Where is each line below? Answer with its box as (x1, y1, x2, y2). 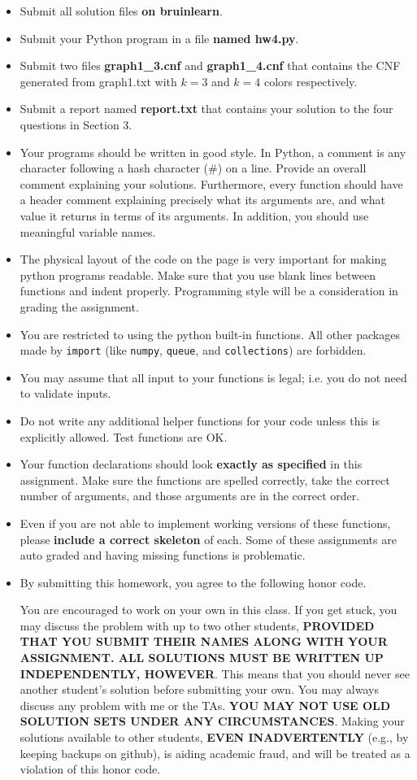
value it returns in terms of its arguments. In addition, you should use (20, 207, 369, 224)
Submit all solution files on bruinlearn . (20, 2, 223, 19)
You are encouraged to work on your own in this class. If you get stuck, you (20, 601, 397, 618)
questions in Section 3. (20, 115, 132, 133)
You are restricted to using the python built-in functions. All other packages (20, 325, 400, 342)
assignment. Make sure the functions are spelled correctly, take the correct (20, 471, 390, 488)
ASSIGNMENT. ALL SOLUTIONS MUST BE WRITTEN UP (20, 649, 384, 666)
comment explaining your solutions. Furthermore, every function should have (20, 175, 403, 192)
